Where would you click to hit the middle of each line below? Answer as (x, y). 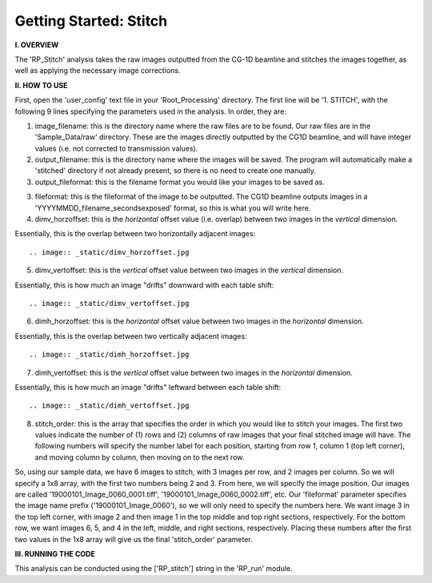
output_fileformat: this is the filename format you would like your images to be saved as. (180, 182)
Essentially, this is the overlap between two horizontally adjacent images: (135, 234)
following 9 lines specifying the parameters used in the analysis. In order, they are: (151, 111)
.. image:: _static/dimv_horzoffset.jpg (109, 252)
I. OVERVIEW (37, 45)
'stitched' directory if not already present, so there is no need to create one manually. (175, 171)
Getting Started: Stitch (91, 21)
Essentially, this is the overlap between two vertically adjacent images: (131, 336)
